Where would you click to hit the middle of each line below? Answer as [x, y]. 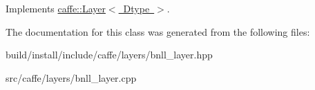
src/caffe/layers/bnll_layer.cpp [71, 77]
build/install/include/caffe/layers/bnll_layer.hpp [109, 55]
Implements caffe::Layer [56, 8]
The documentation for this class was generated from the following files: [158, 31]
